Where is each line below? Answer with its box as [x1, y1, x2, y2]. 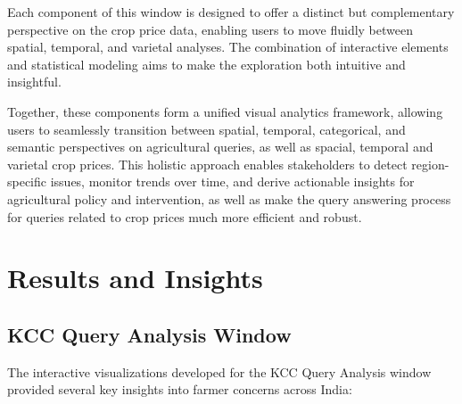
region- [411, 154, 450, 173]
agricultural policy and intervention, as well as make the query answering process [7, 189, 451, 208]
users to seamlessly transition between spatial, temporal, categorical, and [7, 120, 406, 138]
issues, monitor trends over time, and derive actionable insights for [50, 172, 415, 191]
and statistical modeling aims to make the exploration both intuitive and [7, 54, 406, 73]
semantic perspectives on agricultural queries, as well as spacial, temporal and [7, 137, 433, 156]
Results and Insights [7, 260, 263, 296]
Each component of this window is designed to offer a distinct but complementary [7, 3, 455, 21]
